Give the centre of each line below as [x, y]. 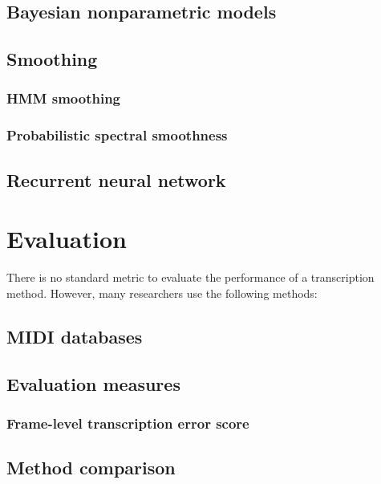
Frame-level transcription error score [128, 423]
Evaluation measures [93, 383]
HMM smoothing [63, 98]
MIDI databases [75, 336]
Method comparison [91, 468]
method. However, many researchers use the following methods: [162, 293]
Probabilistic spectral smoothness [117, 135]
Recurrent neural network [116, 179]
